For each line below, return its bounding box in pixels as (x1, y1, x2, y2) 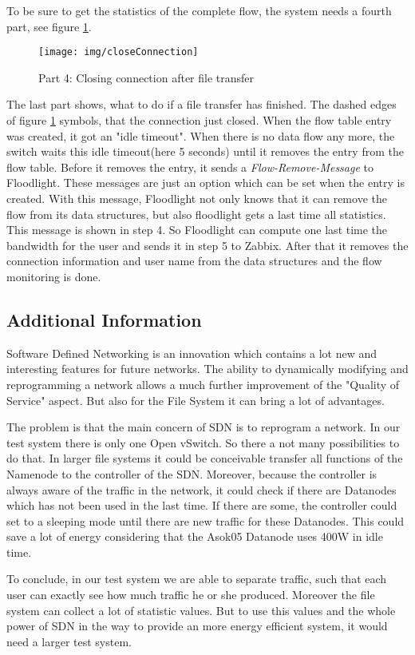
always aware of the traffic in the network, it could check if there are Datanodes (6, 481, 397, 498)
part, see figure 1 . (6, 18, 92, 34)
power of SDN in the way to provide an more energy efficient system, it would (6, 617, 388, 634)
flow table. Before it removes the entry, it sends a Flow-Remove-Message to (6, 158, 373, 175)
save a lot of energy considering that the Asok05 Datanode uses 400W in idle (6, 528, 383, 545)
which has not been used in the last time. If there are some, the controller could (6, 497, 397, 514)
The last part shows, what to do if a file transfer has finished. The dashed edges (6, 96, 397, 113)
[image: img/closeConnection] (38, 46, 199, 58)
